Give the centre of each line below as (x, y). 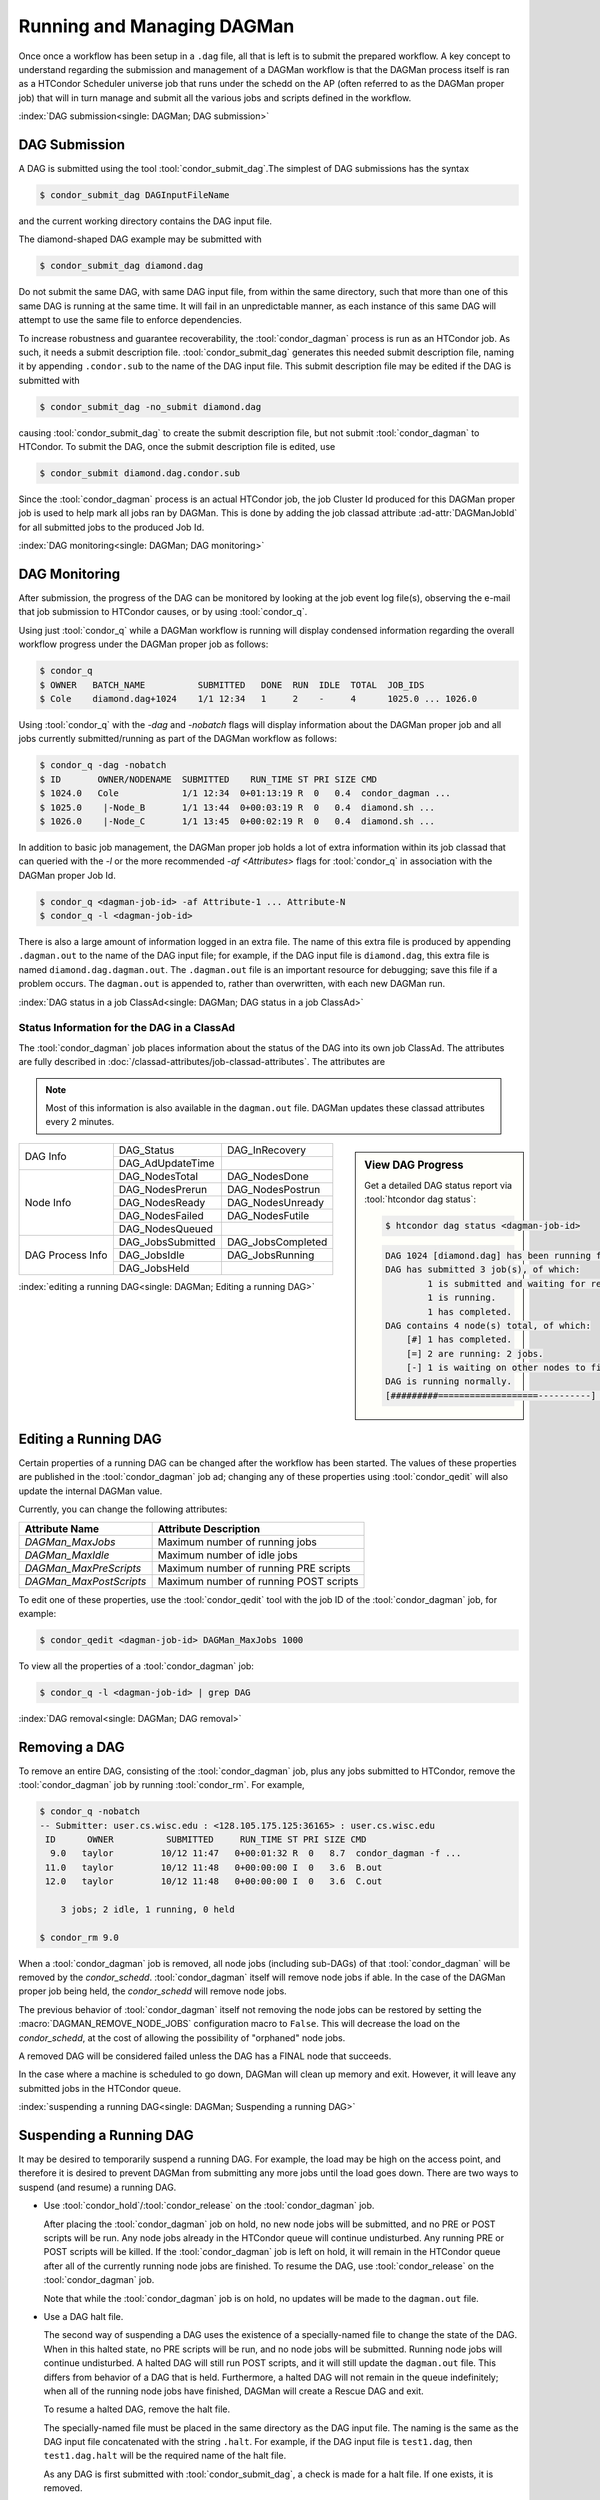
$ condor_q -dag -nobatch (103, 765)
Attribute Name (62, 1528)
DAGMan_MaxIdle (67, 1555)
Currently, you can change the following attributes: (123, 1509)
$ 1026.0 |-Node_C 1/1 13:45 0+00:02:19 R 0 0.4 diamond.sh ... (237, 821)
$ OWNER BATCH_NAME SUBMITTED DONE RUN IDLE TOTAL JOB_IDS (232, 684)
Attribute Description (208, 1528)
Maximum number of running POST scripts (258, 1581)
